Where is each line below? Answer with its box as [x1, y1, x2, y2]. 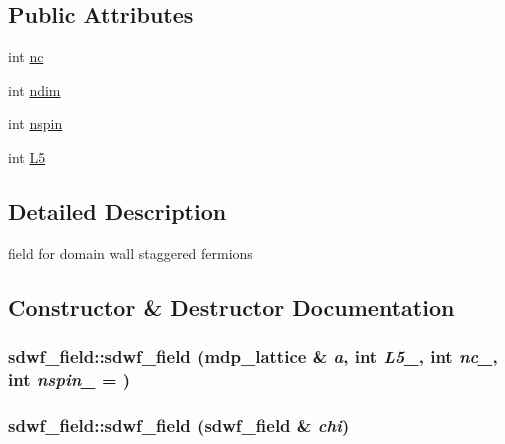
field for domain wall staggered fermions [8, 242, 253, 263]
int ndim [8, 79, 61, 100]
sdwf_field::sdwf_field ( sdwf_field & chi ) [8, 412, 350, 437]
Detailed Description [8, 195, 227, 226]
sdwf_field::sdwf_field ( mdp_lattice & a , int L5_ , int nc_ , [8, 344, 498, 369]
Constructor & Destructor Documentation [8, 291, 455, 322]
